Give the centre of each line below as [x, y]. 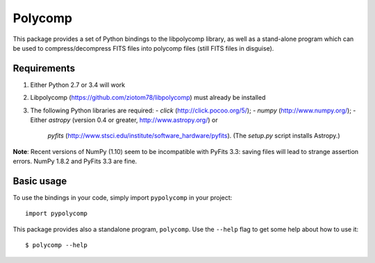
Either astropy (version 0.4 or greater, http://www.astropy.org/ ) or [124, 120]
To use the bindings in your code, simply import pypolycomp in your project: [123, 198]
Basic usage [40, 181]
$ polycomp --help [57, 245]
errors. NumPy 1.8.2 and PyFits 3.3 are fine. [75, 161]
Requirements [44, 68]
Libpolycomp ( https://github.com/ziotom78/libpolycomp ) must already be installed [148, 98]
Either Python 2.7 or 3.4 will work [78, 85]
